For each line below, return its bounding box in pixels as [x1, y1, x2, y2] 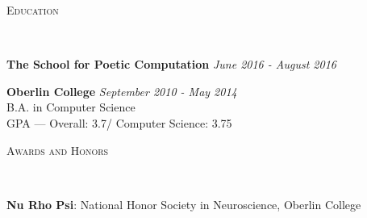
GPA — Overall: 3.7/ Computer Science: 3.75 [6, 114, 232, 131]
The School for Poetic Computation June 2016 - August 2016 [6, 56, 336, 73]
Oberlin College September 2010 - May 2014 [6, 82, 237, 99]
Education [6, 2, 59, 18]
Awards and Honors [6, 141, 109, 158]
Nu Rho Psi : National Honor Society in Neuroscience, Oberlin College [6, 195, 361, 212]
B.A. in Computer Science [6, 99, 136, 115]
